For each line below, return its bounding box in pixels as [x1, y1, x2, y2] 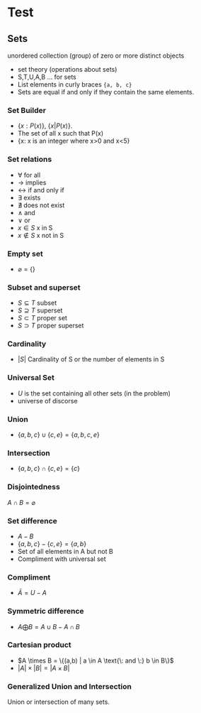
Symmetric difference [7, 606, 84, 616]
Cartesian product [7, 640, 72, 650]
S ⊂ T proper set [17, 314, 67, 322]
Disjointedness [7, 482, 60, 492]
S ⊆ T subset [17, 299, 57, 307]
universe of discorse [17, 396, 78, 405]
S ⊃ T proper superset [17, 321, 84, 330]
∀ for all [17, 170, 41, 179]
